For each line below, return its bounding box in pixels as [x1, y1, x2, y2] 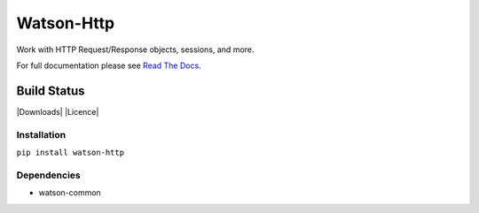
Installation [16, 128, 67, 141]
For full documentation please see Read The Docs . [16, 60, 201, 71]
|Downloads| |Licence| [16, 106, 99, 117]
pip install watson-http [16, 147, 124, 157]
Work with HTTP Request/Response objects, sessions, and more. [16, 44, 255, 55]
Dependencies [16, 169, 82, 181]
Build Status [16, 83, 85, 98]
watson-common [38, 187, 101, 198]
